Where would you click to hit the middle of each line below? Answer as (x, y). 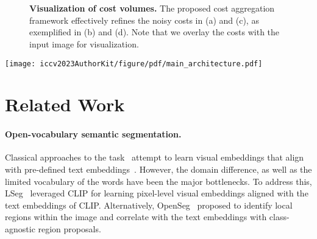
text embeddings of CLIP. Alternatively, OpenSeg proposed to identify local (149, 205)
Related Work (65, 104)
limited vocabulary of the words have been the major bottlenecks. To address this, (158, 181)
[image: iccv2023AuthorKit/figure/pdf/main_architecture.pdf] (134, 64)
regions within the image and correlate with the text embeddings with (136, 217)
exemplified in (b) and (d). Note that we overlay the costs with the (155, 32)
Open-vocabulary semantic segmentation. (93, 134)
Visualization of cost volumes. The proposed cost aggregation (152, 8)
